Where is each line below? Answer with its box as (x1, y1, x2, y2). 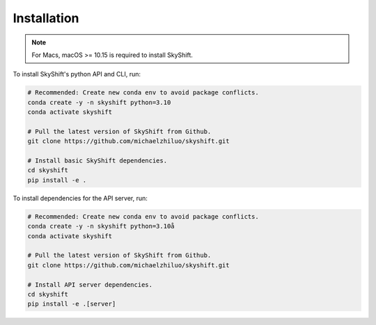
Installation (13, 10, 79, 26)
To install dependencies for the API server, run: (13, 194, 148, 202)
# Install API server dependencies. (27, 281, 153, 288)
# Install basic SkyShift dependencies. (27, 157, 167, 165)
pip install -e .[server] (27, 300, 116, 308)
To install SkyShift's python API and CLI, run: (13, 70, 141, 78)
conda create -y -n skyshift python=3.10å (27, 222, 175, 231)
